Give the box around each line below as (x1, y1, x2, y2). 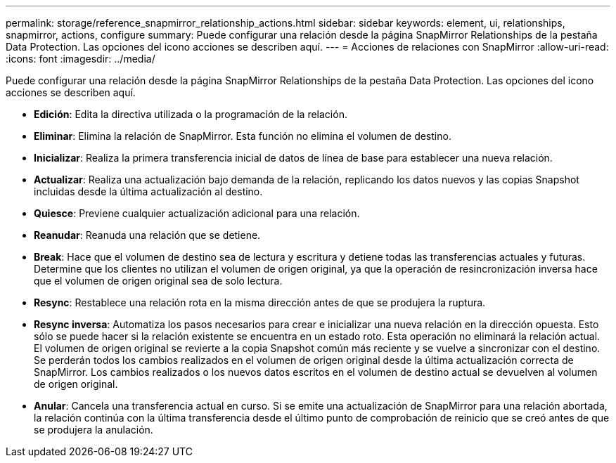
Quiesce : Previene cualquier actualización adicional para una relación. (34, 207, 360, 219)
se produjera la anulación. (34, 424, 153, 436)
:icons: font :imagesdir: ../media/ (6, 53, 155, 65)
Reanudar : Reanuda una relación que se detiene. (34, 229, 261, 241)
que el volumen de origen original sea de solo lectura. (34, 275, 283, 287)
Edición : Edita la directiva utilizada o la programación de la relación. (34, 108, 347, 120)
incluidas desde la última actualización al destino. (34, 185, 263, 197)
